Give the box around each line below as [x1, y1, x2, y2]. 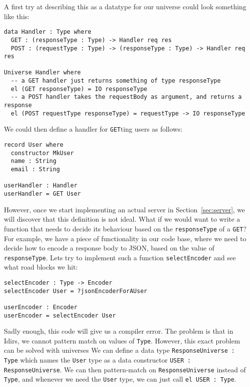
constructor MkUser [11, 149, 74, 157]
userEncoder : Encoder [4, 303, 78, 311]
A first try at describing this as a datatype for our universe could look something [4, 1, 247, 11]
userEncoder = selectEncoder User [4, 312, 116, 319]
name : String [11, 158, 57, 165]
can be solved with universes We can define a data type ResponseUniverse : [4, 345, 235, 355]
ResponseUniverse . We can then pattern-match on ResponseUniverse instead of [4, 364, 246, 374]
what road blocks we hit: [4, 262, 78, 272]
